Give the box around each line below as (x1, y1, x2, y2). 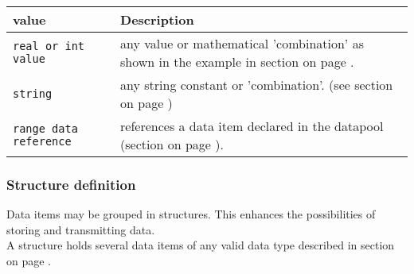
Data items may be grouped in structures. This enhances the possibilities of (6, 206, 376, 222)
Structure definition (6, 174, 136, 194)
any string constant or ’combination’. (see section (120, 75, 393, 94)
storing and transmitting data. (6, 221, 155, 237)
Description (120, 10, 194, 29)
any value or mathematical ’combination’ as (120, 34, 364, 52)
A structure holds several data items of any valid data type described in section (6, 237, 395, 253)
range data (13, 122, 78, 135)
